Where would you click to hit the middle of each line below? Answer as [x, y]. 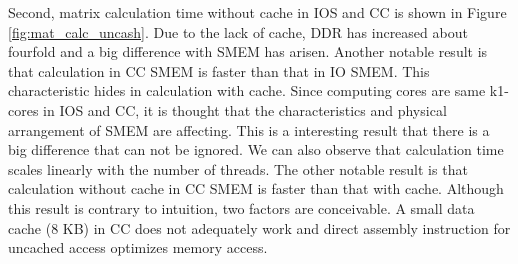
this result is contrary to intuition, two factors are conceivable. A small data [241, 207]
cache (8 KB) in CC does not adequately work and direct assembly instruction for [259, 227]
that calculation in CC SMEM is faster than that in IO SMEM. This [219, 70]
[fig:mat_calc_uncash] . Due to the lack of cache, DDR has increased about [238, 31]
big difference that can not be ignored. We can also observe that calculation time [256, 149]
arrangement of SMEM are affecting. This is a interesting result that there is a [249, 129]
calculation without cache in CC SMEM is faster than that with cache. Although [256, 188]
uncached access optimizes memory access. [138, 247]
